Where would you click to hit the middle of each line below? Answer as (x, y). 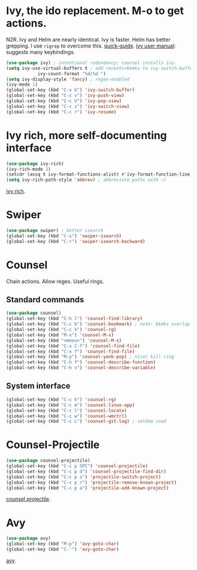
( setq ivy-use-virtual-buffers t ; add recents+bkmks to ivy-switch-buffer (101, 68)
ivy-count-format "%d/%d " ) (72, 74)
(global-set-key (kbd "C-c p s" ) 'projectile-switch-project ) (84, 477)
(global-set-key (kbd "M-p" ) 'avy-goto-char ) (62, 544)
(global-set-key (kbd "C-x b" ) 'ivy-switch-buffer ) (70, 90)
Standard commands (45, 300)
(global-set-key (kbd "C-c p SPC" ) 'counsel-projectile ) (77, 466)
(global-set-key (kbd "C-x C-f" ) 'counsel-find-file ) (73, 346)
